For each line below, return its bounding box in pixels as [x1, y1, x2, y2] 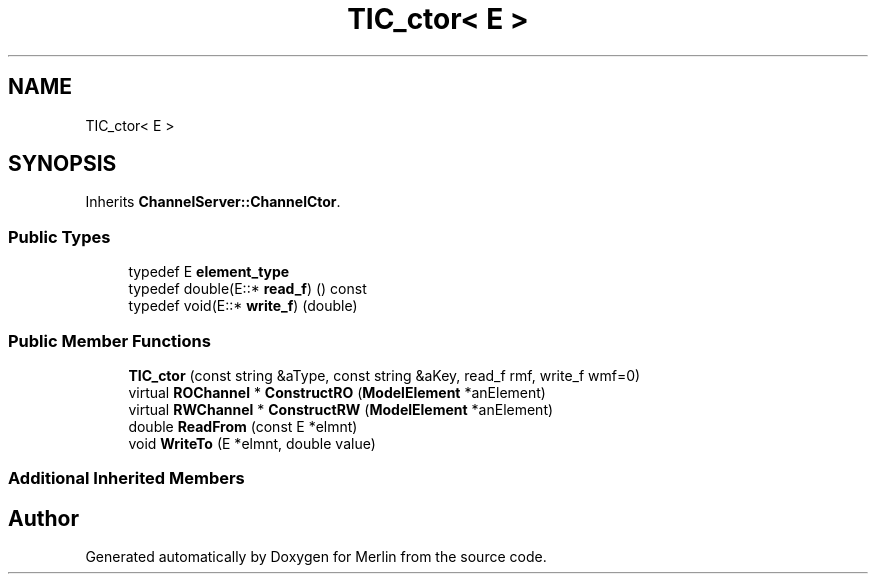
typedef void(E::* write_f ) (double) [128, 297, 358, 315]
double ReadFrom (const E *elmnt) [128, 417, 358, 435]
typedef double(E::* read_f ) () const [128, 280, 367, 298]
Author [8, 505, 79, 531]
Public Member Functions [8, 330, 211, 351]
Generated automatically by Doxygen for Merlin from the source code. [85, 548, 547, 566]
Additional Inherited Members [8, 468, 245, 489]
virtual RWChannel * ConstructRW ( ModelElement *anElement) [128, 400, 554, 418]
